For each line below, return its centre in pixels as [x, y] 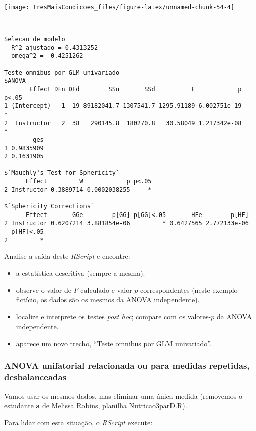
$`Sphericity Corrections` [49, 207]
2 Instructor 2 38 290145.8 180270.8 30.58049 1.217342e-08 [123, 123]
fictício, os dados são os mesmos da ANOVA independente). [108, 300]
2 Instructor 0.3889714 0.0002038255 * [78, 190]
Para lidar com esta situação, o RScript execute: [78, 422]
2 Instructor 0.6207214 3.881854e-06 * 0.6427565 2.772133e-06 [126, 223]
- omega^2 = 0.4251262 [44, 56]
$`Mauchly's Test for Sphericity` [62, 173]
